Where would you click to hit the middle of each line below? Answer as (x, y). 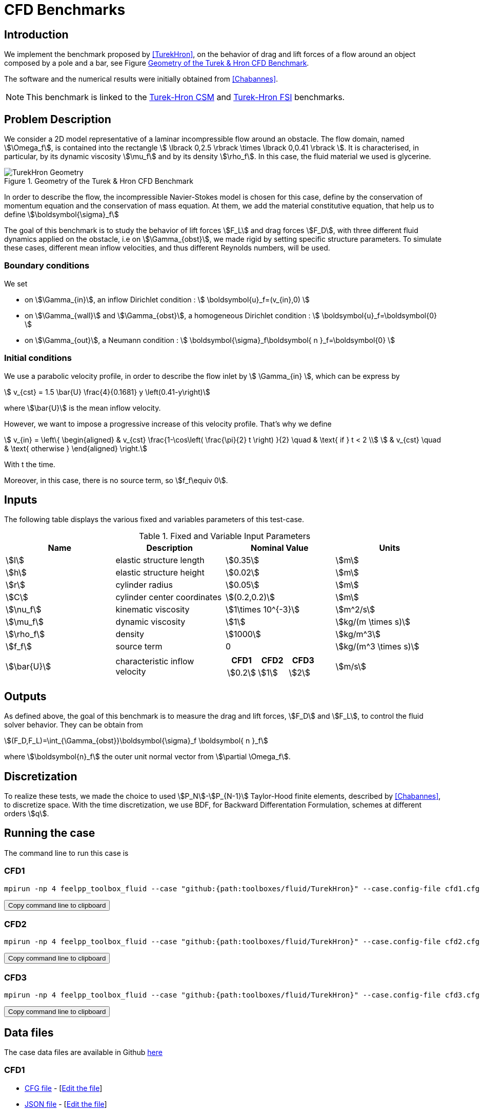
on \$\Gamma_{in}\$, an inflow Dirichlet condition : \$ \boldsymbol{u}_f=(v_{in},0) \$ (167, 299)
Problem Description (58, 119)
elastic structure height (160, 573)
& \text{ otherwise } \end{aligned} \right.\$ (76, 448)
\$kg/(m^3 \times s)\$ (377, 647)
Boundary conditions (47, 266)
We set (16, 283)
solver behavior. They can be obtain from (74, 725)
